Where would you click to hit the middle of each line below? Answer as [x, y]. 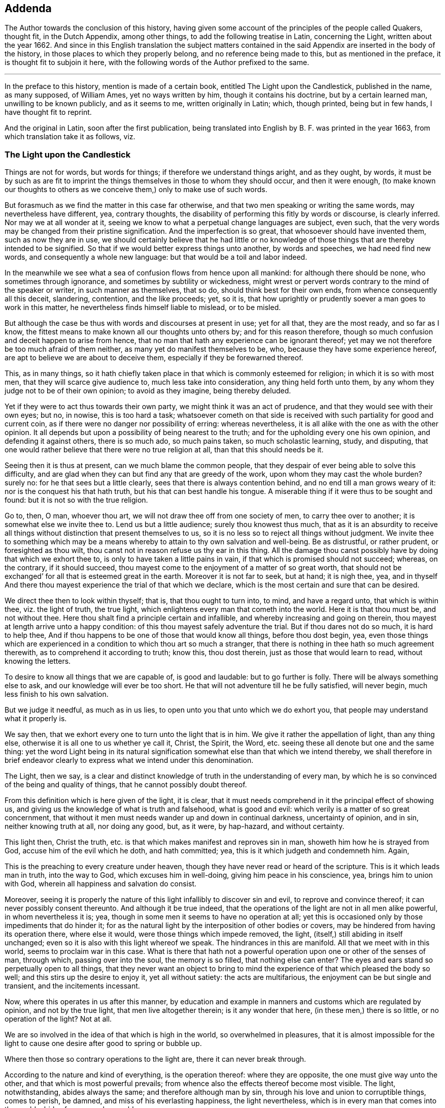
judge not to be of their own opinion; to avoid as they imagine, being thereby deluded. [148, 391]
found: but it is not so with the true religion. [76, 500]
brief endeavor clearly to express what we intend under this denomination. [129, 760]
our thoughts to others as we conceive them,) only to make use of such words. [136, 190]
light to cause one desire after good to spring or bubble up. [103, 1043]
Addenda [28, 8]
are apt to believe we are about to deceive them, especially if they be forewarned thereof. [154, 358]
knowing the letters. [38, 661]
